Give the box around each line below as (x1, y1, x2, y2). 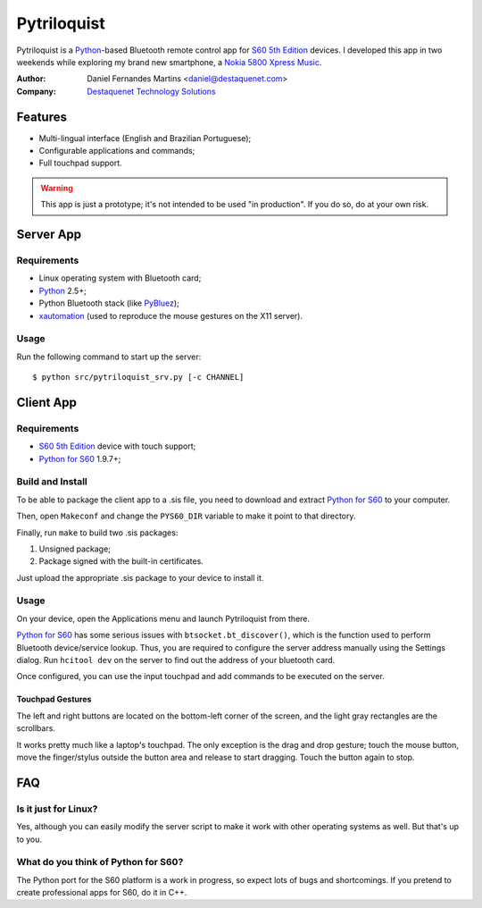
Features (16, 109, 67, 124)
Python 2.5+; (38, 285, 87, 296)
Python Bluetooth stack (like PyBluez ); (38, 298, 180, 308)
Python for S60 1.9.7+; (38, 453, 121, 464)
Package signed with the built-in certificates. (38, 556, 204, 567)
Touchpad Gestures (16, 694, 92, 705)
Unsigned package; (38, 543, 112, 554)
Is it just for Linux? (16, 803, 98, 815)
